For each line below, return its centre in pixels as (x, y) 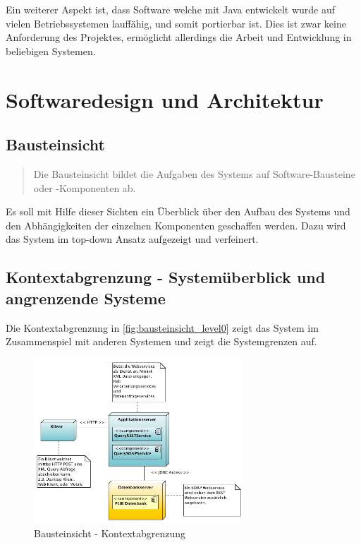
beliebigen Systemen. (51, 50)
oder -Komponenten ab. (85, 187)
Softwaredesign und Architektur (165, 99)
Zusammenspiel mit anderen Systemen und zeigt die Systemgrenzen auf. (161, 341)
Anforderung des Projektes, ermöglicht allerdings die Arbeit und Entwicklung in (179, 37)
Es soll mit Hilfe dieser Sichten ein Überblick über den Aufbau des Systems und (178, 211)
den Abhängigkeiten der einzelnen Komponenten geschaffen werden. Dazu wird (176, 225)
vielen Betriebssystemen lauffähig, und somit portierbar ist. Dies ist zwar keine (176, 23)
